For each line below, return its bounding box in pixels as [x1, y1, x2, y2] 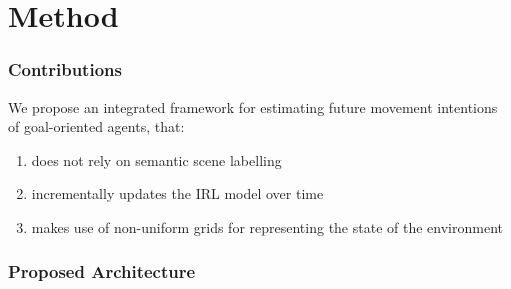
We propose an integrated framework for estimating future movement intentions [8, 96, 498, 117]
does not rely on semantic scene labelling [31, 149, 282, 170]
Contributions [8, 57, 122, 82]
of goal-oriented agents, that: [8, 116, 185, 137]
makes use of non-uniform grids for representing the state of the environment [31, 216, 503, 237]
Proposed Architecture [8, 259, 196, 284]
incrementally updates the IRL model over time [31, 183, 324, 204]
